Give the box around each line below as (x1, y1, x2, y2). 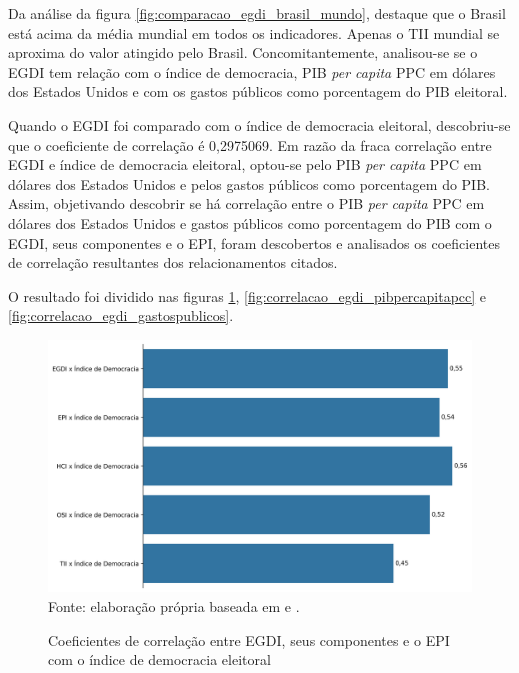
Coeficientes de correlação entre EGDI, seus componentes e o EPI (48, 629, 450, 650)
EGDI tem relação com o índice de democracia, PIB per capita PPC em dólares (8, 61, 496, 82)
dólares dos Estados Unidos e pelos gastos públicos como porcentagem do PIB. (8, 173, 490, 194)
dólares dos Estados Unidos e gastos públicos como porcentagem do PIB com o (8, 212, 492, 233)
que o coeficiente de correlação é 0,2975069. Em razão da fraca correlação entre (8, 134, 492, 155)
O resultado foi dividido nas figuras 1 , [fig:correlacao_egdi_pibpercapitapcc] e (8, 285, 487, 306)
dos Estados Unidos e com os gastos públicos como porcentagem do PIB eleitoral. (8, 81, 508, 102)
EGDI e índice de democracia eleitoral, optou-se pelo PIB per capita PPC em (8, 154, 482, 175)
